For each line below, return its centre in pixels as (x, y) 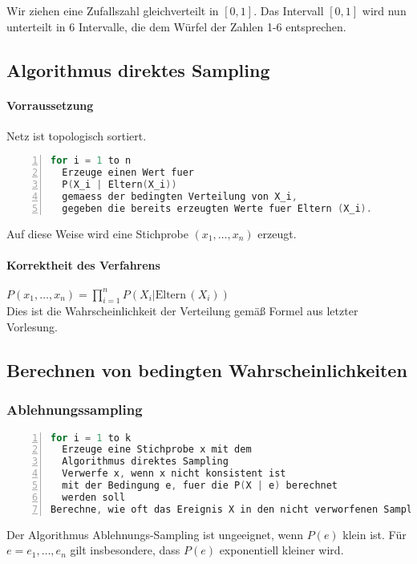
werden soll (94, 497)
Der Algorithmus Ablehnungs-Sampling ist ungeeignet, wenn (155, 534)
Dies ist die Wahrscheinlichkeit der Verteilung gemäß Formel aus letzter (182, 311)
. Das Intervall (289, 10)
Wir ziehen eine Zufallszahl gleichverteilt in (113, 10)
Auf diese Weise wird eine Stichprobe (97, 233)
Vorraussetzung (50, 105)
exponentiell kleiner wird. (281, 550)
